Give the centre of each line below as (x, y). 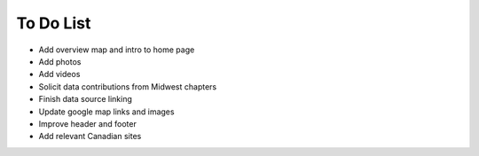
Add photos (60, 61)
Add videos (59, 74)
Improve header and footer (87, 123)
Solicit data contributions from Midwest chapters (128, 86)
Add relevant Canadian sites (90, 136)
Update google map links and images (106, 112)
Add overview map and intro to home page (117, 50)
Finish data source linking (85, 99)
